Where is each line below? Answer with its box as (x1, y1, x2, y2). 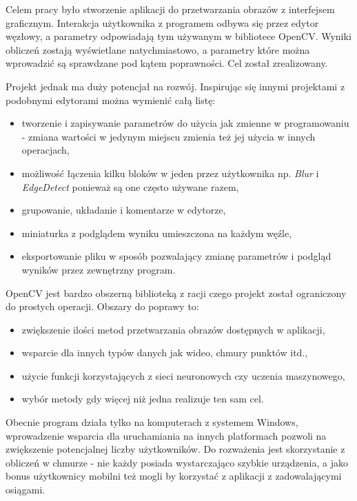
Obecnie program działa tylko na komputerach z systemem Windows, (6, 415, 298, 429)
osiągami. (6, 482, 45, 497)
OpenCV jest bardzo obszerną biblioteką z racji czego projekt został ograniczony (6, 285, 347, 300)
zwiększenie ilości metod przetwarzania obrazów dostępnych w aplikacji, (21, 322, 325, 336)
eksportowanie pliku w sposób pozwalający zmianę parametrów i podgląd (21, 249, 331, 263)
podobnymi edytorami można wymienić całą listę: (6, 92, 216, 107)
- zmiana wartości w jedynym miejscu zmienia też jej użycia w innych (21, 129, 316, 143)
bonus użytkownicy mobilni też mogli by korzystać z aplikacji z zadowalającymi (6, 469, 342, 483)
